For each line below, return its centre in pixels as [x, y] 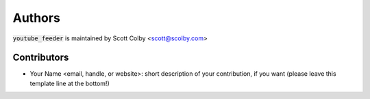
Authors [37, 18]
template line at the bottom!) [70, 83]
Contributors [41, 58]
